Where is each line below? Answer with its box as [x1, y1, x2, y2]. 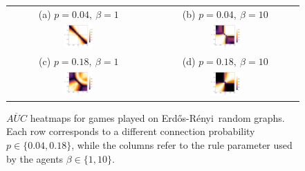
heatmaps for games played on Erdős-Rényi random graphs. [30, 110, 285, 125]
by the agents [6, 151, 64, 165]
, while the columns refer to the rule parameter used [71, 137, 293, 152]
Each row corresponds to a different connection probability [6, 124, 255, 138]
